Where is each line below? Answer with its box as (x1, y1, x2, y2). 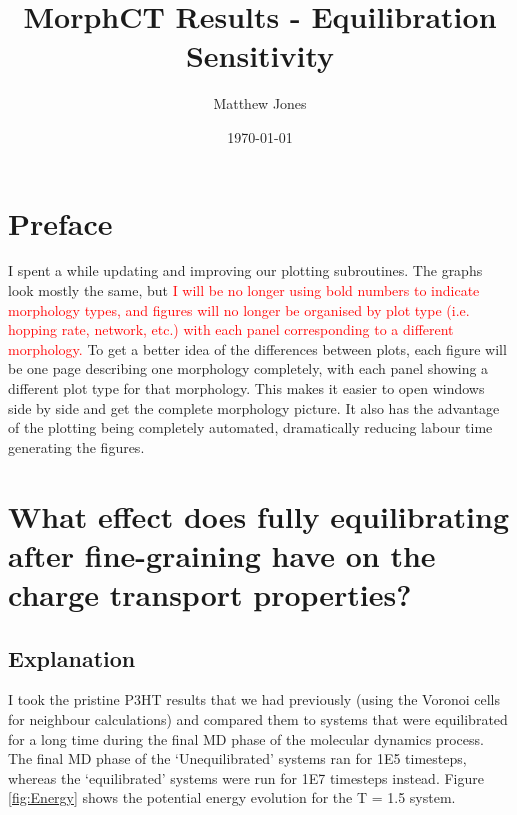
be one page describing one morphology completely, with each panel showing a (8, 358, 489, 379)
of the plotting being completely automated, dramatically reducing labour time (8, 417, 493, 438)
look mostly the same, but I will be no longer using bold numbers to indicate (8, 280, 480, 301)
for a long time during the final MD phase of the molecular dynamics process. (8, 728, 484, 749)
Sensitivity (185, 35, 335, 76)
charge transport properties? (8, 573, 412, 614)
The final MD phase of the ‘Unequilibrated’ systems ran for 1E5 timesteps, (8, 748, 467, 769)
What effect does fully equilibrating (8, 495, 510, 536)
